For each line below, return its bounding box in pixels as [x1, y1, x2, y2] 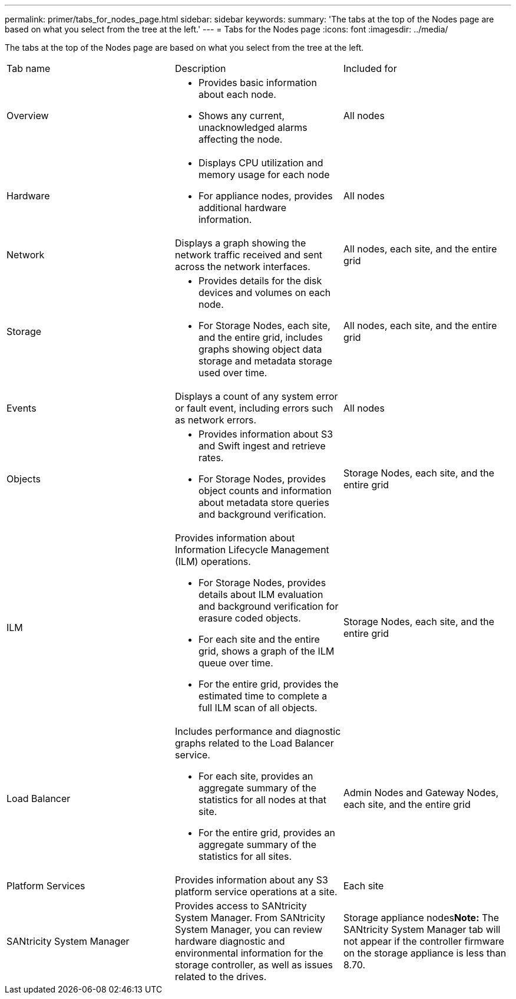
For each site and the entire [198, 633, 320, 645]
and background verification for [198, 600, 339, 612]
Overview [6, 110, 49, 121]
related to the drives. [174, 971, 267, 982]
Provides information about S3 [198, 428, 333, 440]
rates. [198, 452, 224, 464]
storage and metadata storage [198, 355, 332, 367]
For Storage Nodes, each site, [198, 320, 330, 331]
